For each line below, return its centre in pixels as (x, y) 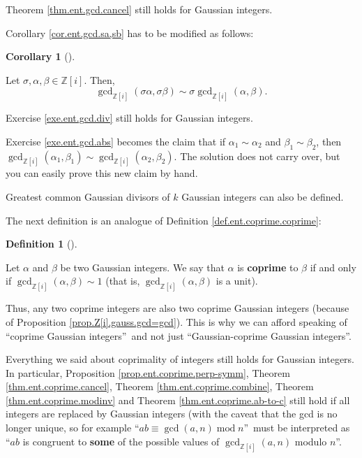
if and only (333, 267)
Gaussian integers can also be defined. (263, 197)
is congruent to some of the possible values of (121, 441)
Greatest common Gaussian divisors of (88, 197)
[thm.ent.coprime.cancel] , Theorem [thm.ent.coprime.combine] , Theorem (160, 386)
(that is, (123, 281)
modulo (311, 441)
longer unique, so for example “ (73, 428)
